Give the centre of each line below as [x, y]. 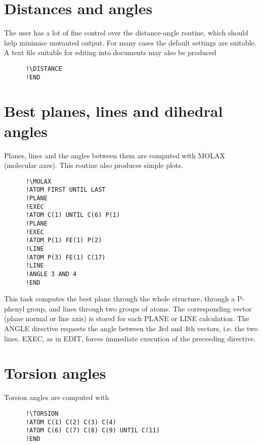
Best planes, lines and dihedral [114, 111]
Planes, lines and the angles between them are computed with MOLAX [115, 155]
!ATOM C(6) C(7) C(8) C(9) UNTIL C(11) [93, 431]
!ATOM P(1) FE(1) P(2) [64, 240]
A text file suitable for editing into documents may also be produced [110, 52]
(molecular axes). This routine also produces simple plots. [94, 165]
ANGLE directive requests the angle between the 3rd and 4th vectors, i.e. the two [131, 328]
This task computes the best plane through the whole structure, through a [120, 299]
